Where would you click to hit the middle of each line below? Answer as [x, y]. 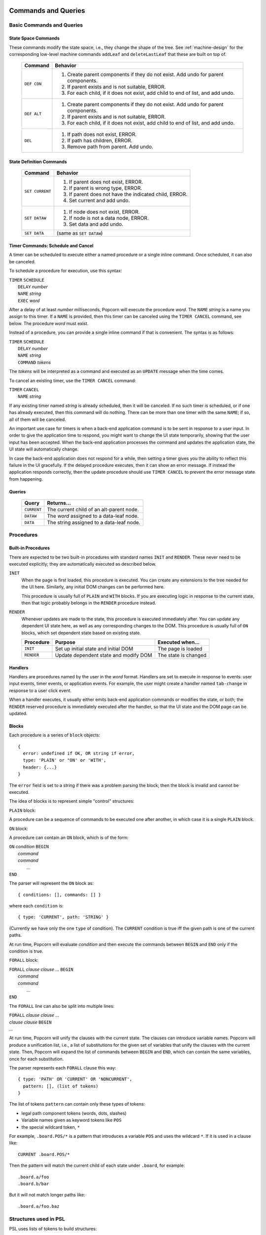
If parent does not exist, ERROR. [106, 182]
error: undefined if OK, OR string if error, [79, 754]
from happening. [26, 479]
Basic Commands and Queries [46, 25]
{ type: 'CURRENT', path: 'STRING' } [64, 917]
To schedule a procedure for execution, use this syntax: [66, 271]
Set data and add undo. [96, 224]
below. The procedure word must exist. [49, 323]
